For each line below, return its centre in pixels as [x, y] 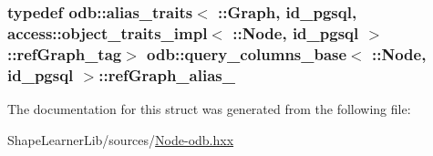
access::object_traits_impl [108, 32]
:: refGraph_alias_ [167, 74]
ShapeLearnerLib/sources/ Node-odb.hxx [121, 139]
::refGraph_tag [65, 53]
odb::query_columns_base [247, 53]
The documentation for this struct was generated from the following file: [209, 108]
